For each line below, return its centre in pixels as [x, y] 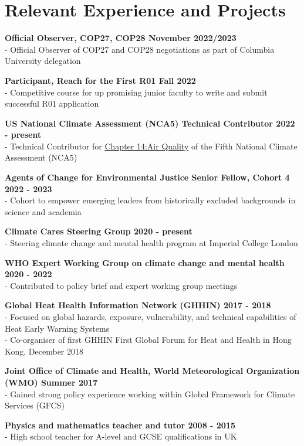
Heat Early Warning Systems [57, 328]
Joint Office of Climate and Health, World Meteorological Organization [152, 371]
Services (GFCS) [35, 405]
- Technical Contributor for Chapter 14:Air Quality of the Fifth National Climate [151, 146]
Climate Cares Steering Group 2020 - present [99, 231]
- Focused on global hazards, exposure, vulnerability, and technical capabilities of [151, 316]
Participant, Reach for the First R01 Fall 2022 [100, 80]
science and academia [43, 211]
